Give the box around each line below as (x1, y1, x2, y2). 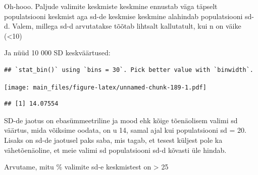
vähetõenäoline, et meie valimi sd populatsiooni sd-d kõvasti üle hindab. (4, 144, 227, 155)
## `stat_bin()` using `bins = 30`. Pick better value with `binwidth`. (4, 66, 253, 73)
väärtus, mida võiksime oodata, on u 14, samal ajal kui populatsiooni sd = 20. (4, 125, 246, 135)
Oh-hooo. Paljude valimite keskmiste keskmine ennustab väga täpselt (4, 1, 218, 11)
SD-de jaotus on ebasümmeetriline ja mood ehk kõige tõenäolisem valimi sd (4, 115, 238, 125)
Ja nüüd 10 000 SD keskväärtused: (4, 47, 111, 58)
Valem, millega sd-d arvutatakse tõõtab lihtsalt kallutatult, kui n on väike (12, 21, 241, 31)
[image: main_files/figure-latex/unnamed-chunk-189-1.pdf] (4, 83, 207, 91)
